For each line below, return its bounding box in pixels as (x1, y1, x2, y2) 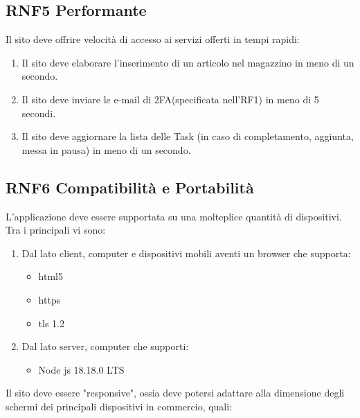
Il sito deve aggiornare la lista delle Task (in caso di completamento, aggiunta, (21, 129, 354, 143)
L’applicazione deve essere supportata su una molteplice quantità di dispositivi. (6, 209, 342, 223)
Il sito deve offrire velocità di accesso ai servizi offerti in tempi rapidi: (6, 32, 300, 46)
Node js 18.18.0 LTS (38, 362, 125, 376)
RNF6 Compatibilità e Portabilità (6, 176, 254, 198)
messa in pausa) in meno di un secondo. (21, 142, 191, 157)
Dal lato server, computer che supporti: (21, 339, 189, 354)
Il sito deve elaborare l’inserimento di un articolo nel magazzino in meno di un (21, 55, 354, 69)
